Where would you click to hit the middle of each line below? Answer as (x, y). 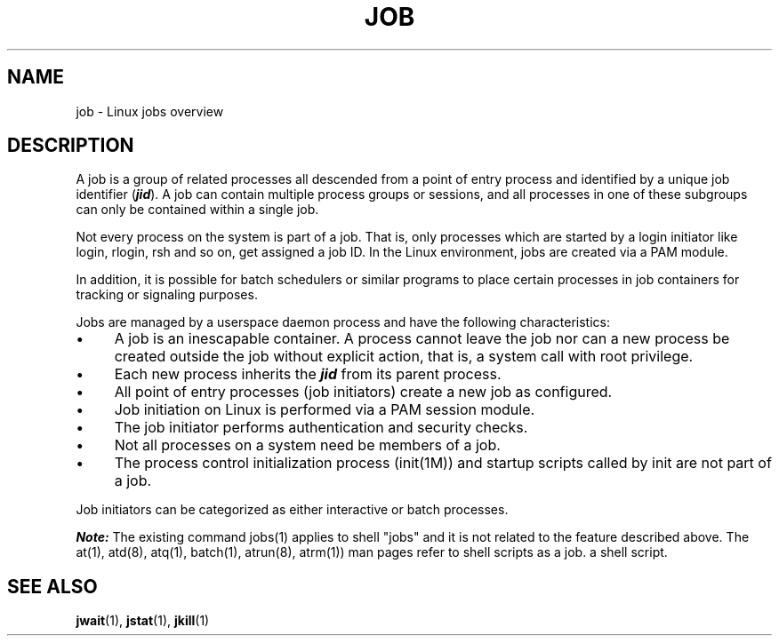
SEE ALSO (52, 586)
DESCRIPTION (71, 146)
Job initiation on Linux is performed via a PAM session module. (325, 410)
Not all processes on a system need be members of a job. (307, 445)
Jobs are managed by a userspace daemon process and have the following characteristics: (343, 322)
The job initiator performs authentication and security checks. (321, 428)
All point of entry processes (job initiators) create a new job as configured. (363, 392)
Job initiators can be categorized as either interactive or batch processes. (292, 510)
